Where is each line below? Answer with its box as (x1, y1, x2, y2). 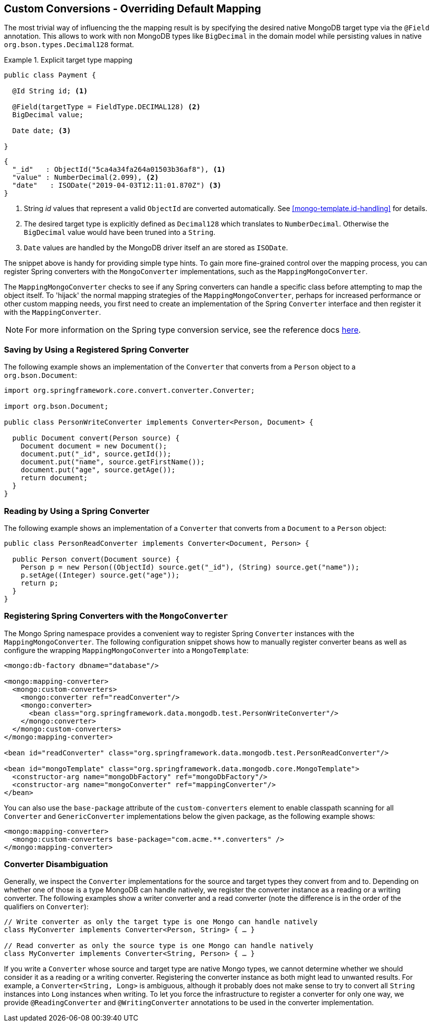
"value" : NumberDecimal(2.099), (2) (12, 173, 159, 182)
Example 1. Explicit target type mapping (4, 56, 132, 65)
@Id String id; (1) (12, 87, 88, 95)
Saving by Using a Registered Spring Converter (4, 344, 189, 355)
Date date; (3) (12, 127, 71, 135)
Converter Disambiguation (4, 859, 108, 870)
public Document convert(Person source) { (12, 434, 180, 442)
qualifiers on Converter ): (4, 902, 89, 911)
